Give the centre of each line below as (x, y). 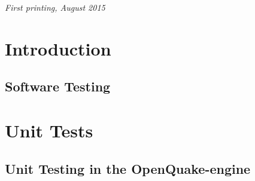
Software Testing (58, 86)
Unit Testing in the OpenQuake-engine (128, 168)
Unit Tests (49, 130)
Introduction (58, 48)
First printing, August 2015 (55, 7)
